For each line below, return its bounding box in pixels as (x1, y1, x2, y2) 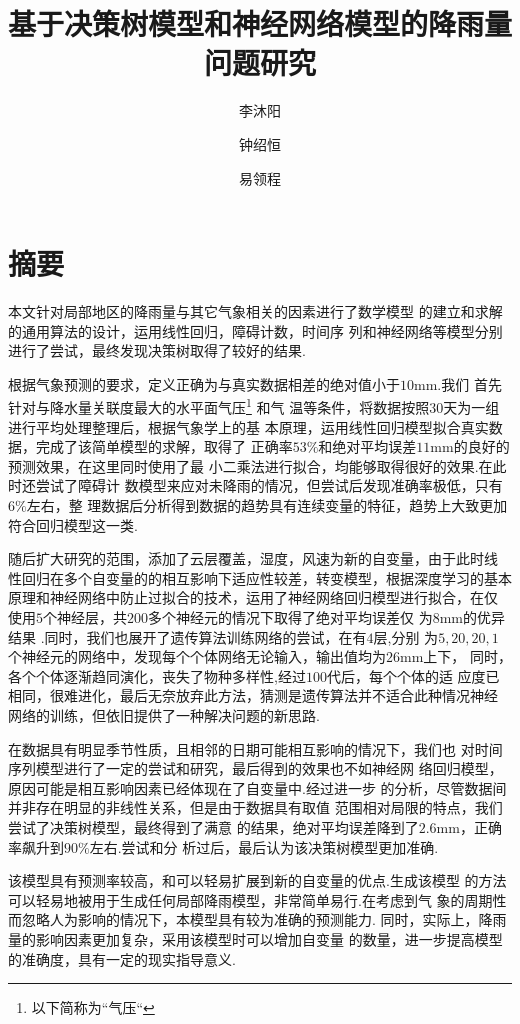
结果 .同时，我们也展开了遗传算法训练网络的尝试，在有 (8, 626, 367, 647)
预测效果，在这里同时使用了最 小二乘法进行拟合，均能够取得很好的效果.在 (8, 455, 493, 476)
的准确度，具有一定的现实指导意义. (8, 948, 236, 969)
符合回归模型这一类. (8, 514, 138, 535)
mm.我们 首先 (414, 373, 502, 394)
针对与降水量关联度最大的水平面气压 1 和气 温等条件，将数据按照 (8, 394, 430, 418)
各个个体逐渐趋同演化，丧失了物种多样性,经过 (8, 665, 306, 686)
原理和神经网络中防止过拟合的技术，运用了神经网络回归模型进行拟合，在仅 (8, 587, 498, 608)
